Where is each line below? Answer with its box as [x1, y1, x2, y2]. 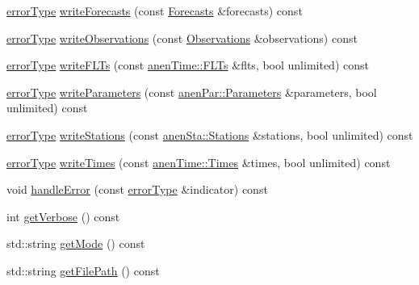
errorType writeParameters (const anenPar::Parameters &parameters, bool [6, 83, 377, 100]
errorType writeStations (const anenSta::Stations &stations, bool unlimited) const [6, 126, 413, 143]
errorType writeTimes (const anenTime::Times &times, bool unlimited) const [6, 153, 391, 170]
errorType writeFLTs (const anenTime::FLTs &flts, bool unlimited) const [6, 57, 369, 73]
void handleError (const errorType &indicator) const [6, 181, 268, 198]
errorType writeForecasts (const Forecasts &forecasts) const [6, 2, 303, 19]
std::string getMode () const [6, 235, 145, 252]
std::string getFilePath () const [6, 262, 160, 279]
